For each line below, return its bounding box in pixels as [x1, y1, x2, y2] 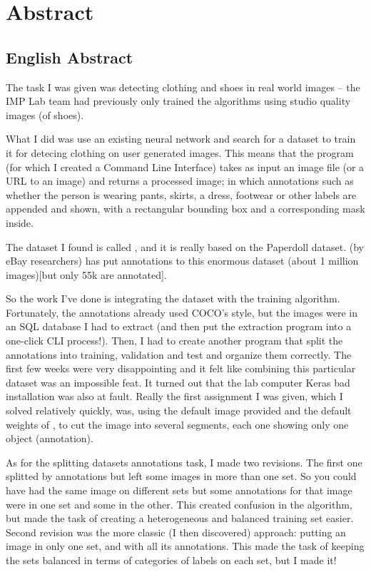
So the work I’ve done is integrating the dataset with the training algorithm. [6, 291, 340, 306]
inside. [6, 215, 34, 230]
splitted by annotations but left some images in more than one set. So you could [6, 469, 357, 484]
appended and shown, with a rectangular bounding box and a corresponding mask [6, 201, 365, 216]
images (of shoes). [6, 107, 84, 122]
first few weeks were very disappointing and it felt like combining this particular [6, 361, 356, 376]
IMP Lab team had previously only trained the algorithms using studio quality [6, 93, 351, 108]
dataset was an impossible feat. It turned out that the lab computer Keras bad [6, 374, 350, 389]
